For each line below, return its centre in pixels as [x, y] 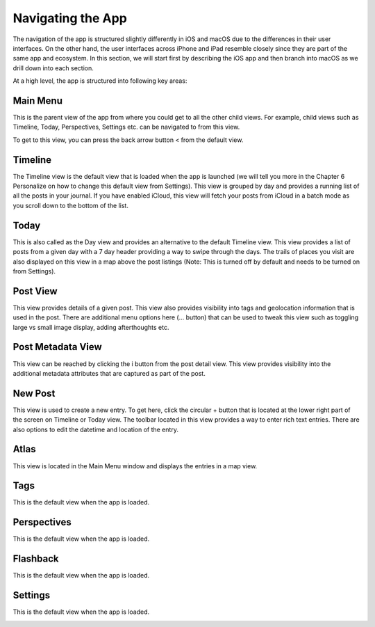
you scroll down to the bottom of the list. [70, 205]
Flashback [36, 559]
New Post [34, 393]
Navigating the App [70, 18]
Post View [35, 291]
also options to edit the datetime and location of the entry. [95, 429]
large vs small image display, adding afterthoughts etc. [91, 327]
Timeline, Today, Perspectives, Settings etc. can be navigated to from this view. [126, 127]
